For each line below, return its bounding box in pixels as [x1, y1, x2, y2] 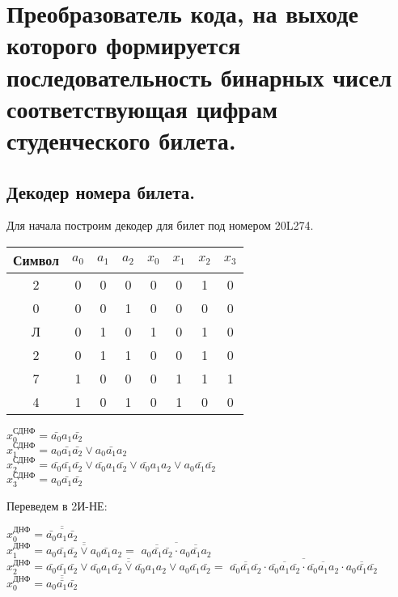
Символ [13, 250, 59, 269]
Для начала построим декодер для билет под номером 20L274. [6, 217, 314, 234]
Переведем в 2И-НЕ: [6, 497, 108, 514]
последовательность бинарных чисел [6, 60, 392, 93]
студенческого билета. [6, 123, 236, 156]
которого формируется [6, 28, 241, 61]
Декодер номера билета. [6, 179, 195, 204]
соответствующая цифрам [6, 91, 277, 125]
